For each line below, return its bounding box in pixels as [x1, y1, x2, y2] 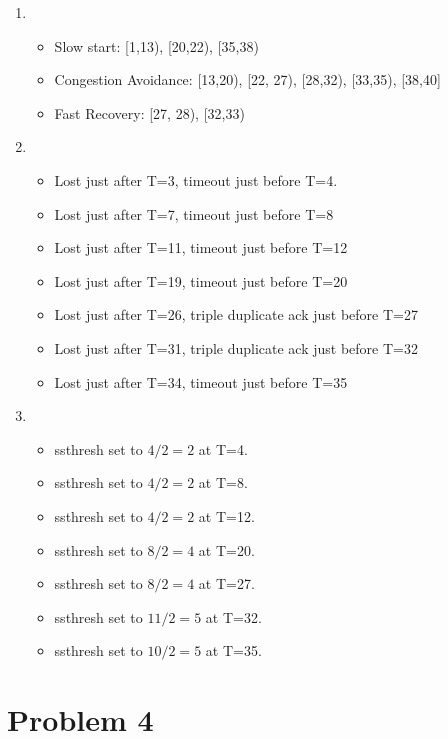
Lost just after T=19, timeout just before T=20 [54, 270, 348, 291]
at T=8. [198, 472, 248, 493]
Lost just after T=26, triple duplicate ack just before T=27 [54, 304, 418, 325]
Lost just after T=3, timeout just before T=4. [54, 169, 338, 190]
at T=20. [198, 539, 255, 560]
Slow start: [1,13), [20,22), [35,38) [54, 35, 259, 56]
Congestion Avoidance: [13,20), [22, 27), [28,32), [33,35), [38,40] [54, 69, 441, 90]
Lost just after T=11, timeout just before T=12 [54, 237, 348, 258]
